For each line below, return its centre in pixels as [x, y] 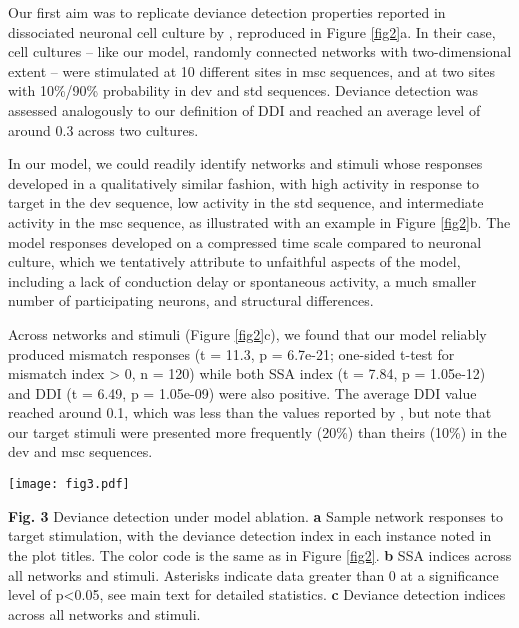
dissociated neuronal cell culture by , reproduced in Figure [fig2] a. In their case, [252, 31]
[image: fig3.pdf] [69, 484]
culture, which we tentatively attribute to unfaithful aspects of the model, [234, 261]
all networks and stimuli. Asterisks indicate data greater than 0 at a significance [253, 574]
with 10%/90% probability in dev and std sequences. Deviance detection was [243, 90]
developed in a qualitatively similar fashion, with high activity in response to [243, 182]
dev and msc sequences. [80, 451]
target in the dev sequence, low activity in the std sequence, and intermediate [246, 202]
